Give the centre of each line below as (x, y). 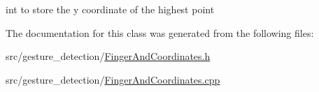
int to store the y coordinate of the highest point (110, 9)
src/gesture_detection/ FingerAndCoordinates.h (108, 56)
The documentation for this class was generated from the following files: (160, 32)
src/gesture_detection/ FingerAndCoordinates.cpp (113, 79)
